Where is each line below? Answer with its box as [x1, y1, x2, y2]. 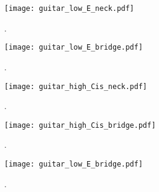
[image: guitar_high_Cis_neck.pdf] [4, 82, 148, 91]
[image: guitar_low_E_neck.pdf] [4, 4, 134, 13]
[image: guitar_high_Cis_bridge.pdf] [4, 121, 156, 130]
